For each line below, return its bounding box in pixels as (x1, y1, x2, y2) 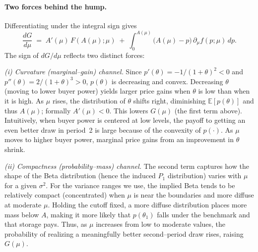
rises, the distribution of (52, 96, 126, 105)
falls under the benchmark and (157, 209, 250, 219)
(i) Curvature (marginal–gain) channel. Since (4, 66, 142, 77)
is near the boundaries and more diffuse (133, 190, 254, 200)
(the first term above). (174, 105, 242, 115)
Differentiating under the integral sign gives (4, 20, 137, 30)
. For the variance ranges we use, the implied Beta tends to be (46, 180, 235, 190)
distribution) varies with (167, 170, 242, 181)
